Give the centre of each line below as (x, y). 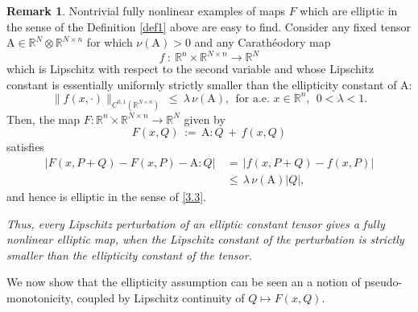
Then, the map (43, 119)
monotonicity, (40, 298)
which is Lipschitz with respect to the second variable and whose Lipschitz (190, 69)
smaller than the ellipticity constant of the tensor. (129, 255)
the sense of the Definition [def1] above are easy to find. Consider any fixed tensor (209, 26)
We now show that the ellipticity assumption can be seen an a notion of (184, 282)
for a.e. (252, 99)
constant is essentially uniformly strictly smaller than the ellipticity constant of (202, 84)
